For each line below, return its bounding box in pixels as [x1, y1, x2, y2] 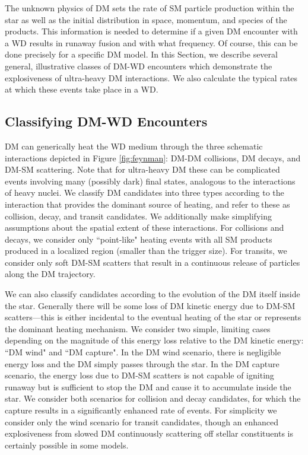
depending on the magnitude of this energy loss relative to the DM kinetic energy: [5, 334, 304, 346]
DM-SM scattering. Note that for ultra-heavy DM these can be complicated [5, 163, 280, 176]
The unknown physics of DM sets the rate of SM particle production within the [5, 2, 294, 14]
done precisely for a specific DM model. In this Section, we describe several [5, 48, 278, 61]
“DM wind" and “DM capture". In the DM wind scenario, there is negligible [5, 346, 281, 358]
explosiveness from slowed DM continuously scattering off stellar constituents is [5, 427, 293, 440]
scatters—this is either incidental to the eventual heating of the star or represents [5, 311, 301, 323]
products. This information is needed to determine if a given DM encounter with [5, 25, 298, 37]
